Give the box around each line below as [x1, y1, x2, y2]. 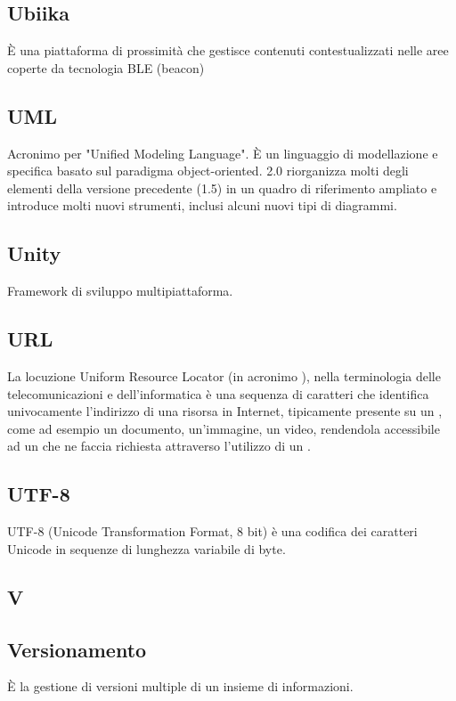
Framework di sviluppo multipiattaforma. [7, 281, 233, 300]
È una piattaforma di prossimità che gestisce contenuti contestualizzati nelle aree [7, 41, 449, 60]
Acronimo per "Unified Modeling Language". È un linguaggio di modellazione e [7, 143, 438, 162]
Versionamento [7, 635, 147, 663]
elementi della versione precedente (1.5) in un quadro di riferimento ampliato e [7, 178, 437, 197]
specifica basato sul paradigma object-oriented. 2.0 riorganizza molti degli [7, 161, 409, 180]
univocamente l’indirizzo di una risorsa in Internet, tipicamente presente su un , [7, 402, 443, 420]
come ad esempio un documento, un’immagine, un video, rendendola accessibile [7, 419, 440, 437]
